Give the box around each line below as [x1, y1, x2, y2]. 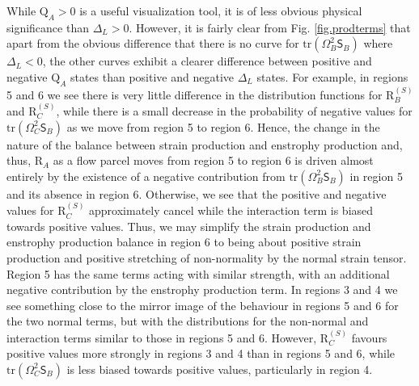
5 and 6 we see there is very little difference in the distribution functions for [6, 86, 383, 103]
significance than [6, 19, 89, 36]
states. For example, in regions [256, 68, 408, 85]
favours [351, 329, 387, 346]
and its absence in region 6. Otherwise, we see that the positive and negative [6, 185, 387, 202]
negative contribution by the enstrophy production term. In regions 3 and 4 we [6, 281, 398, 298]
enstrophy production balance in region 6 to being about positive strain [6, 233, 362, 250]
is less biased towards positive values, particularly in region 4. [66, 360, 373, 377]
